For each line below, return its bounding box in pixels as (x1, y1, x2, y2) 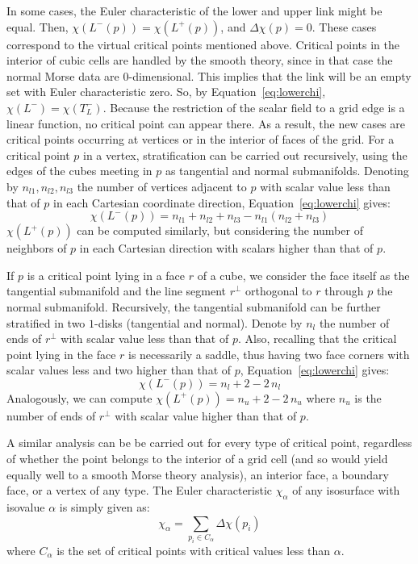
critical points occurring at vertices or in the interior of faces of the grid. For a (6, 131, 395, 148)
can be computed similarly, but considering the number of (77, 222, 363, 239)
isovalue (6, 499, 45, 516)
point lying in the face (6, 345, 116, 362)
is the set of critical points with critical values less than (56, 541, 331, 558)
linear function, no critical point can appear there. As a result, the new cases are (6, 115, 406, 132)
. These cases (311, 18, 377, 35)
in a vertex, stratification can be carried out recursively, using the (82, 146, 408, 163)
